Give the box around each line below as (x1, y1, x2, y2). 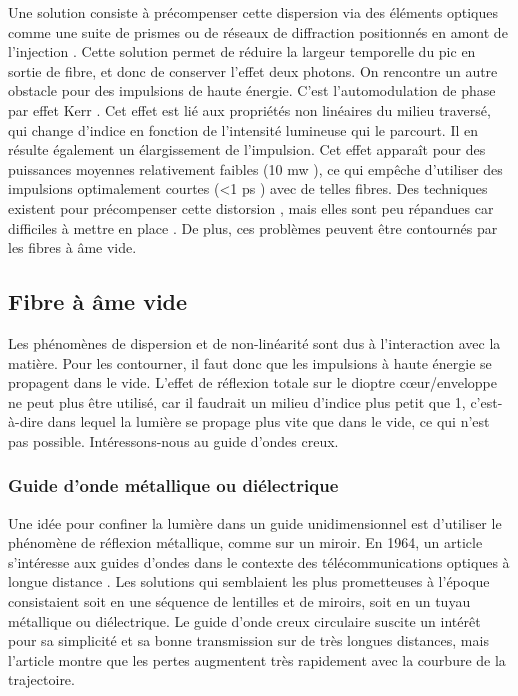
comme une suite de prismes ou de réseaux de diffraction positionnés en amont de (8, 21, 508, 42)
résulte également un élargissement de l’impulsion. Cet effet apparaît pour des (8, 139, 486, 160)
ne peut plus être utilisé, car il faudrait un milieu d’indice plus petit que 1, (8, 391, 466, 412)
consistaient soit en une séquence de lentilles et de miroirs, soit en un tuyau (8, 591, 471, 612)
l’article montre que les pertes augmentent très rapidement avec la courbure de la (8, 649, 506, 670)
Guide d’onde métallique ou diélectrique (8, 473, 339, 498)
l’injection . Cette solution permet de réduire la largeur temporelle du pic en (8, 41, 476, 62)
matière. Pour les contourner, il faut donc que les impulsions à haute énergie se (8, 352, 492, 373)
